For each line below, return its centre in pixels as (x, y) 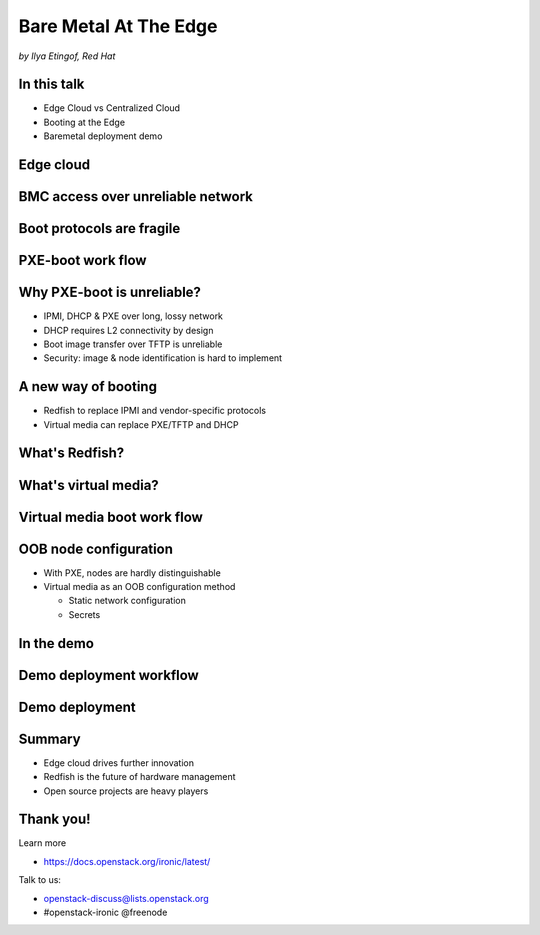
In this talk (51, 84)
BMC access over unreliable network (136, 196)
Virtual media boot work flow (111, 516)
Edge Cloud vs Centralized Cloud (111, 108)
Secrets (84, 614)
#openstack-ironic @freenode (105, 912)
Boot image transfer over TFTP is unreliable (133, 344)
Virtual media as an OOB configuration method (139, 587)
